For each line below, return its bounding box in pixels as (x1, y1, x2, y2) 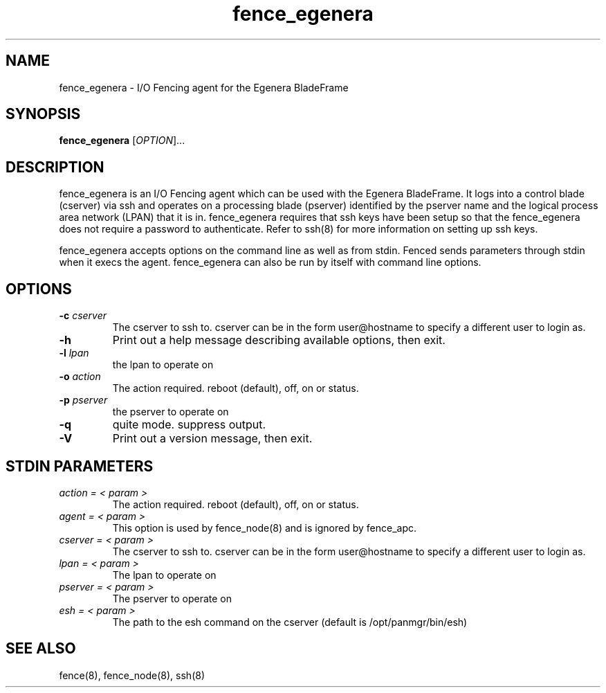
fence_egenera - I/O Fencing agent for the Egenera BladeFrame (59, 81, 349, 93)
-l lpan (59, 347, 89, 359)
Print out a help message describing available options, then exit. (112, 333, 446, 348)
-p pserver (59, 394, 108, 406)
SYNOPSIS (6, 105, 81, 123)
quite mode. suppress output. (112, 417, 266, 432)
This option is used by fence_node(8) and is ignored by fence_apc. (112, 521, 416, 534)
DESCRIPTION (6, 158, 104, 176)
